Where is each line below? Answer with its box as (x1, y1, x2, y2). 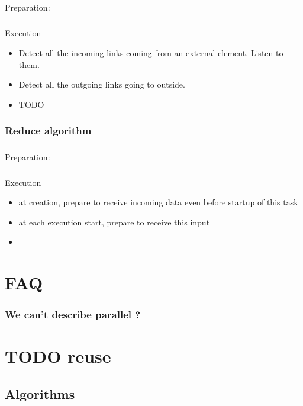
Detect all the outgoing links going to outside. (18, 78, 185, 91)
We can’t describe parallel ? (5, 307, 141, 322)
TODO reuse (5, 344, 111, 368)
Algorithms (5, 384, 75, 402)
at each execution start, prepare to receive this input (18, 215, 210, 228)
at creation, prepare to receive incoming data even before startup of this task (18, 196, 298, 208)
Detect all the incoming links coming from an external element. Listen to (18, 46, 283, 59)
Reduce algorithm (5, 123, 92, 138)
